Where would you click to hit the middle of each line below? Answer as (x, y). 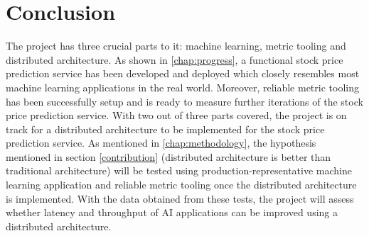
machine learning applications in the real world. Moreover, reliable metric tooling (182, 87)
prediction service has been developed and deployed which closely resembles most (183, 73)
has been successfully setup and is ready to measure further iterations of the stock (184, 101)
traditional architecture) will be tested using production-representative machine (179, 170)
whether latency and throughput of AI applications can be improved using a (172, 212)
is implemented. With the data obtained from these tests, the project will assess (180, 198)
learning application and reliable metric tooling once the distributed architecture (181, 185)
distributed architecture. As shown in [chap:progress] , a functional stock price (175, 59)
